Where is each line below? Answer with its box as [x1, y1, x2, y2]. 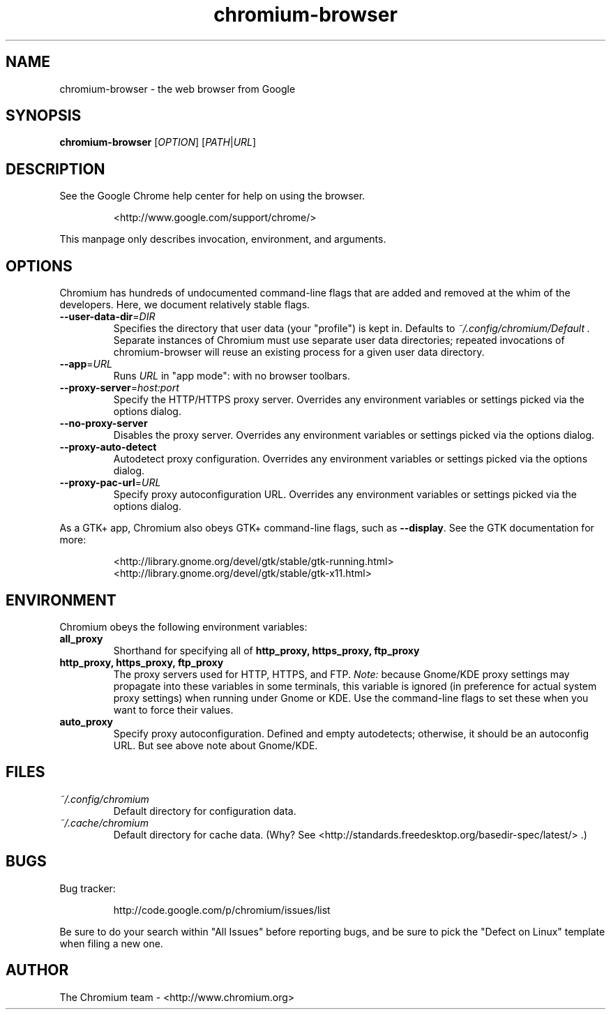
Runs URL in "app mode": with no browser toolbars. [113, 370, 350, 382]
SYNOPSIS [6, 107, 82, 125]
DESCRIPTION [6, 160, 105, 178]
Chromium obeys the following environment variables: [59, 620, 308, 633]
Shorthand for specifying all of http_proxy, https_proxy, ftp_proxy [113, 644, 420, 656]
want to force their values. [113, 703, 234, 716]
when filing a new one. [59, 937, 163, 949]
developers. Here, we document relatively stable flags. [59, 299, 310, 311]
